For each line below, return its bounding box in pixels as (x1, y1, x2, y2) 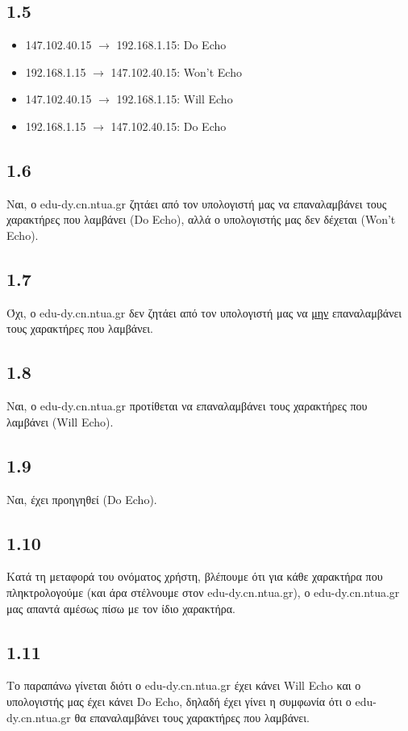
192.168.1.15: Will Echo (116, 90, 233, 107)
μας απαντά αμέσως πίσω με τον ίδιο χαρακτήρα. (6, 599, 235, 616)
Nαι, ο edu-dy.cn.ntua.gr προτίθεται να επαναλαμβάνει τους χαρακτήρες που (6, 397, 368, 414)
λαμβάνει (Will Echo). (6, 413, 114, 430)
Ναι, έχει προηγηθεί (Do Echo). (6, 490, 157, 507)
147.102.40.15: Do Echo (110, 117, 227, 134)
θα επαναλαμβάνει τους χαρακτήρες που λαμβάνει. (74, 708, 310, 725)
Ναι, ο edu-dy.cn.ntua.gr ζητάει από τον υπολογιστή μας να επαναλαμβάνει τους (6, 195, 387, 212)
